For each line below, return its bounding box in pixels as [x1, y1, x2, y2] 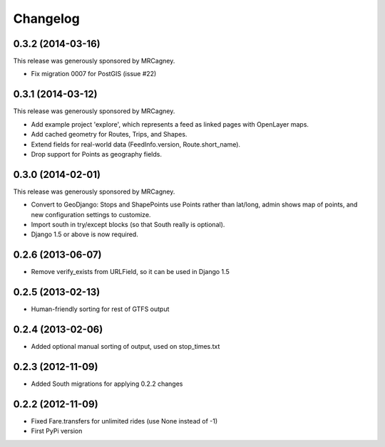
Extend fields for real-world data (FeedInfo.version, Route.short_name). [31, 140, 241, 149]
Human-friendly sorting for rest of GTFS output [31, 305, 170, 313]
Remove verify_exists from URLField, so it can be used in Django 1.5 [31, 268, 230, 276]
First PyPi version [31, 427, 83, 436]
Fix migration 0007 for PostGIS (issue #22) [31, 70, 157, 78]
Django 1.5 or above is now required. [31, 230, 138, 238]
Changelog [13, 11, 80, 26]
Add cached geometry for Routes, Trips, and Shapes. [31, 130, 188, 139]
